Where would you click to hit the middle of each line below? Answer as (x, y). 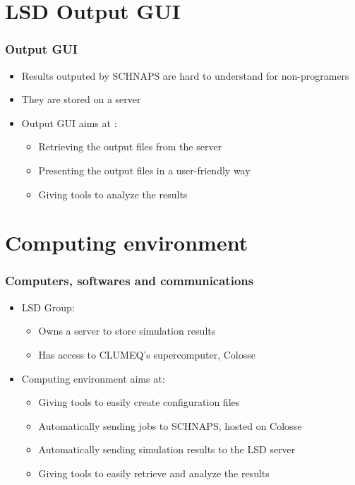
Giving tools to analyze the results (113, 194)
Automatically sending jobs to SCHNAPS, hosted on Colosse (170, 425)
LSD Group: (48, 307)
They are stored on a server (81, 99)
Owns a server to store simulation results (127, 331)
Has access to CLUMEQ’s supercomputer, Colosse (147, 354)
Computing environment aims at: (93, 378)
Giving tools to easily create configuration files (139, 402)
